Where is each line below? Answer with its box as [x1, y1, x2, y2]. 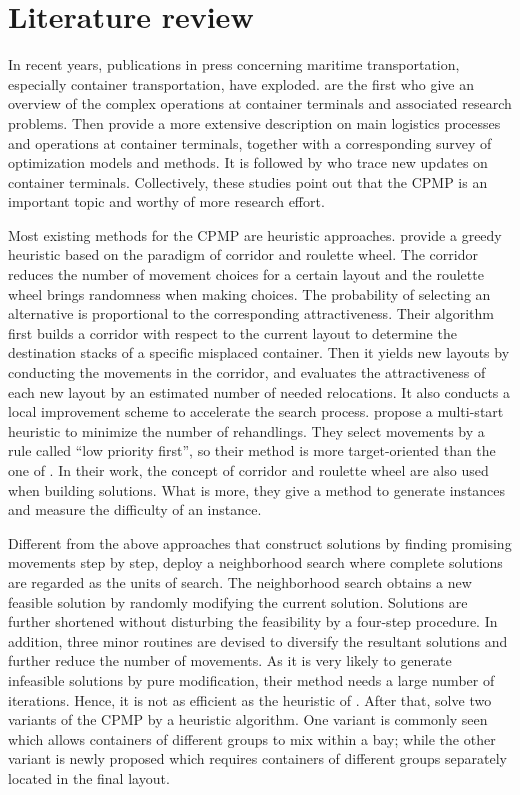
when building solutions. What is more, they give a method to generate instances [8, 479, 506, 500]
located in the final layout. [8, 767, 170, 788]
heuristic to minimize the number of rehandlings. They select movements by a [8, 420, 485, 441]
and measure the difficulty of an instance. [8, 499, 262, 520]
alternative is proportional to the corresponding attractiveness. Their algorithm [8, 303, 494, 324]
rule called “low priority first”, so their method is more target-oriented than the [8, 440, 496, 461]
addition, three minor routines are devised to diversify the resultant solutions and [8, 630, 508, 651]
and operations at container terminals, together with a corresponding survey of [8, 132, 492, 153]
